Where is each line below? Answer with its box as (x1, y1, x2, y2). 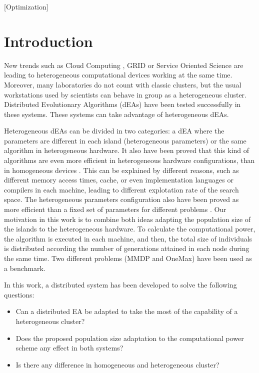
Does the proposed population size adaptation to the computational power (15, 332, 244, 343)
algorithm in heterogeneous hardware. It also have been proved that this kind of (4, 145, 249, 155)
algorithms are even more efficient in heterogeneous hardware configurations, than (4, 155, 255, 165)
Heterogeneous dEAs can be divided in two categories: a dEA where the (4, 125, 224, 136)
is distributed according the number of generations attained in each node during (4, 243, 249, 253)
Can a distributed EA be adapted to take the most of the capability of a (15, 306, 238, 316)
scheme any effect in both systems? (15, 342, 123, 353)
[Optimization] (4, 1, 48, 11)
